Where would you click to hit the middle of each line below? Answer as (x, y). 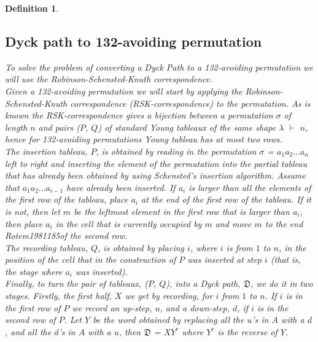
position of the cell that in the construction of (91, 259)
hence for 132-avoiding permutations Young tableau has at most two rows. (144, 139)
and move (233, 223)
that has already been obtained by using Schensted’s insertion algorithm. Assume (155, 175)
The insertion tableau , (46, 151)
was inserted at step (224, 259)
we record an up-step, (112, 307)
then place (24, 223)
